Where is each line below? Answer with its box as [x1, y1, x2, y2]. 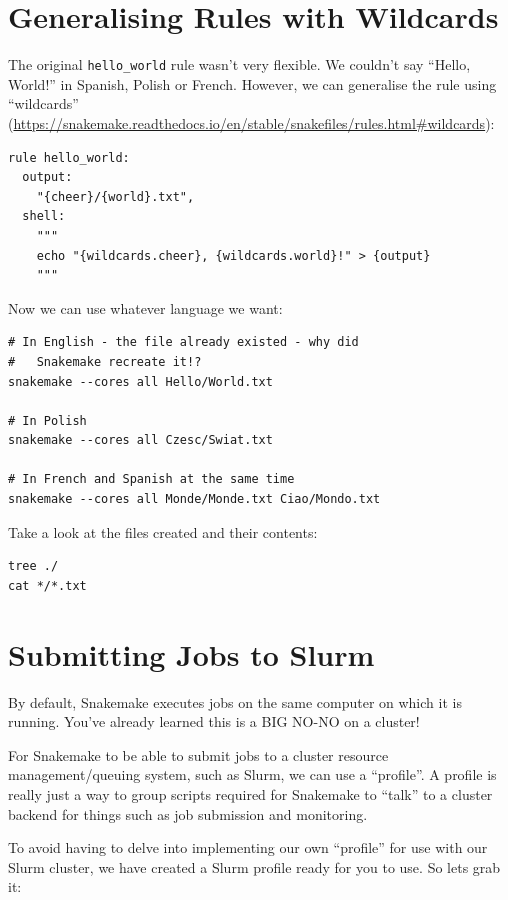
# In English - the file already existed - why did [8, 335, 359, 350]
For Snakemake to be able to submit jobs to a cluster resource [8, 744, 389, 765]
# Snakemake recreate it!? [8, 354, 202, 369]
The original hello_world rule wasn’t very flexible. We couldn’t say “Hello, [8, 54, 471, 75]
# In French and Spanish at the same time [8, 472, 295, 487]
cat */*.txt [8, 578, 87, 593]
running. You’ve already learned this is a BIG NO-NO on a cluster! [8, 711, 420, 732]
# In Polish [8, 413, 87, 428]
